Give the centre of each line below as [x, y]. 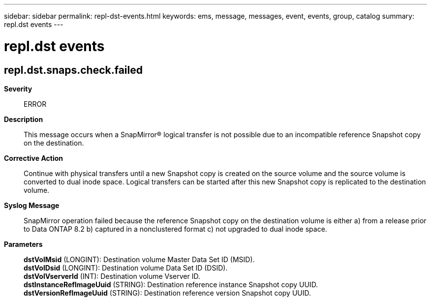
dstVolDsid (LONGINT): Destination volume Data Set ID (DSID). [126, 268]
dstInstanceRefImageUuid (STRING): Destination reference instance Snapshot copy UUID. [171, 284]
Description [24, 119]
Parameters [23, 244]
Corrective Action [33, 158]
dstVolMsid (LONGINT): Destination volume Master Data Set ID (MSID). [139, 259]
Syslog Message [32, 205]
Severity [18, 89]
